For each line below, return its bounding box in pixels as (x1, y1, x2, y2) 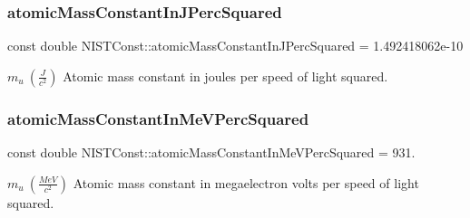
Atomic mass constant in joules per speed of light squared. (63, 66, 388, 85)
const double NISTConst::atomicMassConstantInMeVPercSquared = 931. (7, 143, 416, 162)
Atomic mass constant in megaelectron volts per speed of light (73, 173, 419, 192)
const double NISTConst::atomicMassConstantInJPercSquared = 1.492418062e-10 (7, 36, 464, 55)
